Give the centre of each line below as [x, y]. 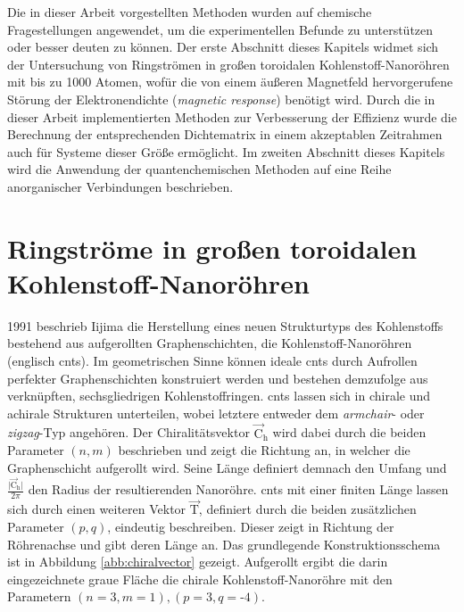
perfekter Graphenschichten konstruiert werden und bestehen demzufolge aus [218, 378]
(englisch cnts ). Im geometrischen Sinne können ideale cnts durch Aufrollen [212, 361]
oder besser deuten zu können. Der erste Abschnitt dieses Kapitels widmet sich [223, 47]
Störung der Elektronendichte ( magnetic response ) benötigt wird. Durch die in [221, 99]
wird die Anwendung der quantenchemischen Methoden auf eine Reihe [199, 169]
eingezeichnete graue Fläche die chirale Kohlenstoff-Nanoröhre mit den [200, 579]
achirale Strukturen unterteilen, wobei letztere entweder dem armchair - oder [216, 413]
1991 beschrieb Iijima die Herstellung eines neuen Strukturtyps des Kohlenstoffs [225, 325]
